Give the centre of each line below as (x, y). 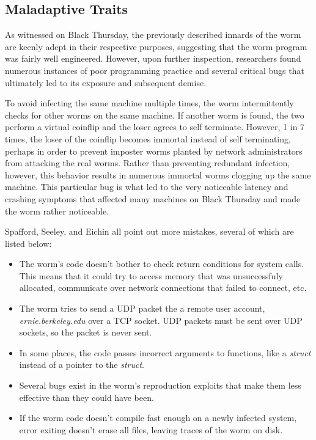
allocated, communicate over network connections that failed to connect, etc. (163, 288)
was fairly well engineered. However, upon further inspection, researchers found (153, 58)
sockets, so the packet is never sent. (86, 332)
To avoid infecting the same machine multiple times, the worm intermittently (149, 103)
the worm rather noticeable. (57, 211)
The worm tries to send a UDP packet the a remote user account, (142, 308)
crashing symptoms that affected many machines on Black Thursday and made (153, 198)
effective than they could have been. (86, 397)
